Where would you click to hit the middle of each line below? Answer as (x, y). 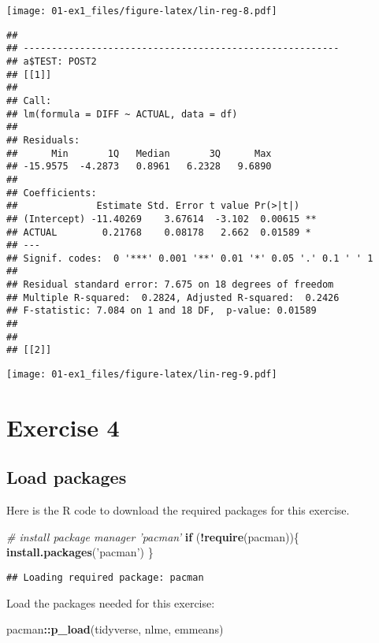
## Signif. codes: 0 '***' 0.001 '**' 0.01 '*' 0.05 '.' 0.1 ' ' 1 (190, 258)
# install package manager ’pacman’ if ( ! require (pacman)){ (153, 536)
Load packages (67, 477)
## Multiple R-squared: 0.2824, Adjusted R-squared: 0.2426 (173, 297)
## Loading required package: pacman (105, 578)
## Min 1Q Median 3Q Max (139, 153)
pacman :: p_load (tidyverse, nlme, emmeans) (115, 629)
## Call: (29, 100)
